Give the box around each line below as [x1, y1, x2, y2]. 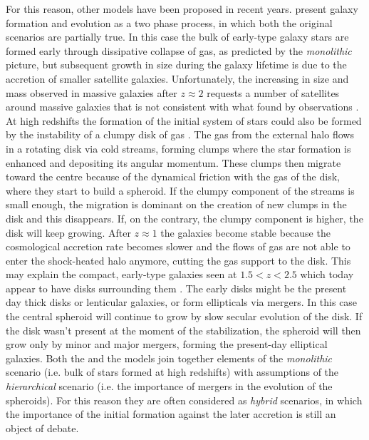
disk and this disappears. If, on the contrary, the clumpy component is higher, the [6, 210, 363, 225]
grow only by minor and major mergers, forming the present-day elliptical [6, 337, 328, 352]
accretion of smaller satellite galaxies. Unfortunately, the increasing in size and [6, 71, 349, 86]
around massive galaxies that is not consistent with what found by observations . [6, 99, 359, 114]
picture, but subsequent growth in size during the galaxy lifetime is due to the [6, 57, 347, 72]
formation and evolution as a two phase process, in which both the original [6, 15, 333, 30]
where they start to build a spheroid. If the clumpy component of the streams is [6, 183, 355, 198]
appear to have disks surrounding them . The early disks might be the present [6, 280, 347, 295]
